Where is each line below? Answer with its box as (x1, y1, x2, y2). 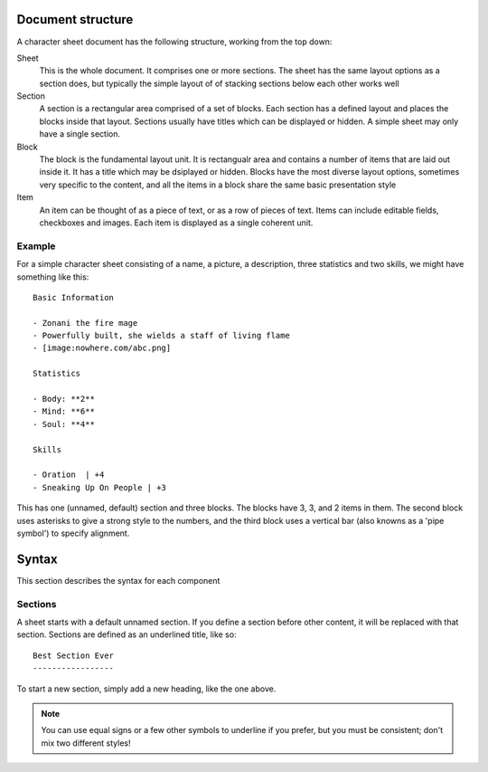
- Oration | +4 (33, 470, 105, 480)
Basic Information (33, 292, 115, 302)
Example (16, 240, 56, 253)
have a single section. (39, 129, 121, 139)
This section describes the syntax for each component (16, 575, 221, 586)
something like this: (16, 272, 89, 282)
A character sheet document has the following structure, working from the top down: (16, 36, 333, 47)
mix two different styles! (41, 738, 131, 748)
